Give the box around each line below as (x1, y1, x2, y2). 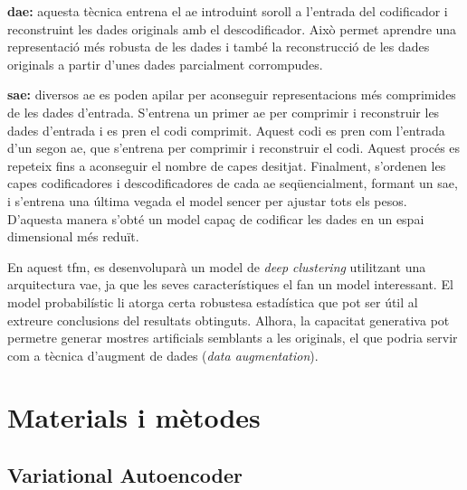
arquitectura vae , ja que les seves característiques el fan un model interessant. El (7, 275, 453, 294)
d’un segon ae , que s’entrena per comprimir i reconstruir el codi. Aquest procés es (7, 138, 461, 157)
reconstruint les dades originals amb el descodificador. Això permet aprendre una (7, 19, 457, 38)
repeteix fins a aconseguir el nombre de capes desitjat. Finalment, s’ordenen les (7, 155, 446, 174)
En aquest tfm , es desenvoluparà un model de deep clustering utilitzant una (7, 257, 426, 276)
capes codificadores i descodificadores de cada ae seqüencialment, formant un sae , (7, 174, 458, 193)
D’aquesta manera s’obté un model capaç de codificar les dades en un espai (7, 209, 424, 228)
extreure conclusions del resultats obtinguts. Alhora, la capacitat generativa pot (7, 310, 450, 329)
